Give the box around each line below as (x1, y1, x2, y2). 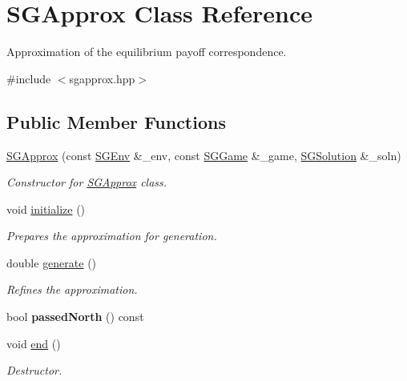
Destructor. (6, 362, 62, 379)
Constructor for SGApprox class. (6, 174, 167, 190)
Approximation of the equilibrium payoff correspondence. (6, 43, 287, 60)
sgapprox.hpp (69, 70, 135, 86)
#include (6, 70, 51, 86)
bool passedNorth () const (6, 308, 144, 325)
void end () (6, 335, 61, 351)
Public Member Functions (6, 109, 226, 134)
